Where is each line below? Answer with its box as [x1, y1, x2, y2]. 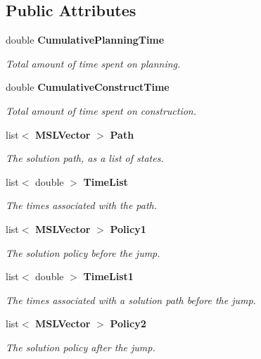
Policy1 [110, 221, 146, 236]
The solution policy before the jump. [6, 245, 160, 260]
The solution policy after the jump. [6, 339, 155, 354]
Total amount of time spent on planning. [6, 56, 181, 70]
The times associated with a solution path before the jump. [6, 292, 256, 307]
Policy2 [110, 316, 146, 331]
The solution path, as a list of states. [6, 151, 164, 165]
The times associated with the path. [6, 198, 158, 213]
